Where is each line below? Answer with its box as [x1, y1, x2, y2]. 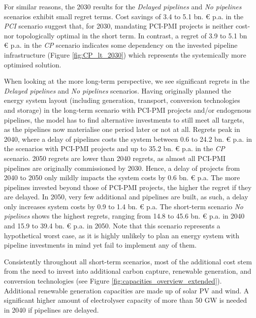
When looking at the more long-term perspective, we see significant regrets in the [4, 76, 250, 86]
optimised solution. [4, 59, 62, 69]
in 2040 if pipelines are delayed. [4, 304, 99, 315]
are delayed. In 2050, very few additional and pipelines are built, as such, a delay [4, 191, 248, 202]
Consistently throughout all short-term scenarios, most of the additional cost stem [4, 256, 252, 266]
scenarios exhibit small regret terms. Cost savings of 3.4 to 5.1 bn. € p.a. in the [4, 11, 244, 21]
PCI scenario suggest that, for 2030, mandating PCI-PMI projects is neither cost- [4, 21, 250, 31]
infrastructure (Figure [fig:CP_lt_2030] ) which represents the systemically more [4, 49, 246, 60]
